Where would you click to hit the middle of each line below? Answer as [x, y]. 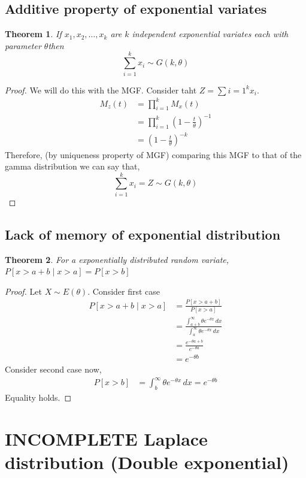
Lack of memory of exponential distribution [143, 234]
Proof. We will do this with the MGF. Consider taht [101, 90]
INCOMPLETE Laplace [106, 438]
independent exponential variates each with [210, 34]
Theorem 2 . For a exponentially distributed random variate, [117, 259]
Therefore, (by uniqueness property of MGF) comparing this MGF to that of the [153, 154]
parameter [23, 45]
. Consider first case [124, 291]
